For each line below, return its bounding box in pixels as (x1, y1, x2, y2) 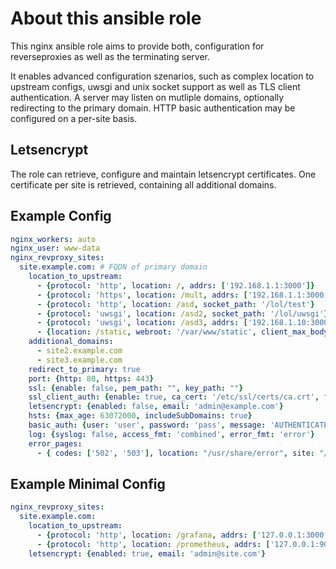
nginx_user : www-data (10, 243, 101, 254)
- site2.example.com (36, 346, 123, 356)
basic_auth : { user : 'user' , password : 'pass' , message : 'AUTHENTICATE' (28, 420, 333, 431)
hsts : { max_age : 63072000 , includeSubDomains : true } (28, 411, 253, 421)
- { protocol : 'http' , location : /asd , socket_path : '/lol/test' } (36, 299, 315, 309)
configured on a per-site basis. (10, 112, 138, 124)
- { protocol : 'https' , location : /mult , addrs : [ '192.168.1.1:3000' (36, 290, 329, 300)
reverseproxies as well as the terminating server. (10, 50, 211, 62)
